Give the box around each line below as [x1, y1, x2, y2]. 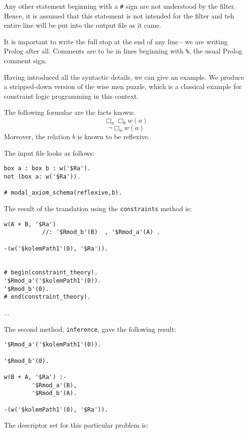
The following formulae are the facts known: [4, 107, 135, 117]
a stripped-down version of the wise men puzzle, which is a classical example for [4, 81, 242, 91]
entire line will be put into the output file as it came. [4, 20, 162, 30]
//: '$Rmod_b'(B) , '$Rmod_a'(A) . [42, 229, 161, 236]
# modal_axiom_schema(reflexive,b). [4, 189, 122, 197]
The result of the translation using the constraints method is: [4, 203, 192, 213]
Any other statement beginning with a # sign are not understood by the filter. [4, 1, 236, 11]
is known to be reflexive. [77, 131, 150, 142]
